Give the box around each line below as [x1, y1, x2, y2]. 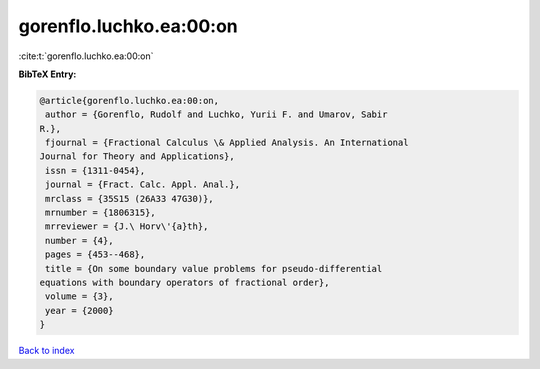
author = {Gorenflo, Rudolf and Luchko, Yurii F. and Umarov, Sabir [45, 109, 388, 120]
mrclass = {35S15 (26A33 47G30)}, [45, 193, 214, 204]
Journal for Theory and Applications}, [39, 151, 235, 162]
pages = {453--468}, [45, 249, 146, 260]
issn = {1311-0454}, [45, 165, 146, 176]
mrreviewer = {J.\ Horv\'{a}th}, [45, 221, 209, 232]
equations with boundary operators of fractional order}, [39, 277, 330, 288]
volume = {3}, [45, 291, 114, 302]
